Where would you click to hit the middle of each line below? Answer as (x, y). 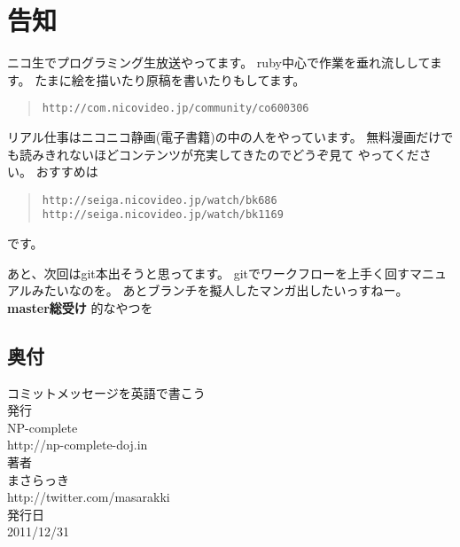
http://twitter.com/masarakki (89, 497)
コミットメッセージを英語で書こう (106, 392)
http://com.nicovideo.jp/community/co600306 (175, 109)
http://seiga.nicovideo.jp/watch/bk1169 (163, 215)
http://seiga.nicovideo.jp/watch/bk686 (160, 200)
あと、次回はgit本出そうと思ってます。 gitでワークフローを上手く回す (208, 273)
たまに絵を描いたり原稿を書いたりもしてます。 (170, 79)
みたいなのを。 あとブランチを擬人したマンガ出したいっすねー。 (220, 290)
